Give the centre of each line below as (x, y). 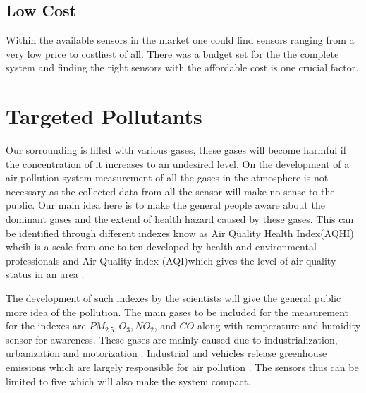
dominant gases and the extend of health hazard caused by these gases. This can (180, 219)
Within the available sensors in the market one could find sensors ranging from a (180, 40)
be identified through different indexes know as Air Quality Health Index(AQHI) (180, 232)
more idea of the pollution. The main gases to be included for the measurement (177, 312)
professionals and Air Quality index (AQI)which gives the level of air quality (171, 260)
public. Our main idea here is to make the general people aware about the (165, 205)
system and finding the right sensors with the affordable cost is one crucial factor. (182, 67)
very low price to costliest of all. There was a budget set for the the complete (172, 53)
